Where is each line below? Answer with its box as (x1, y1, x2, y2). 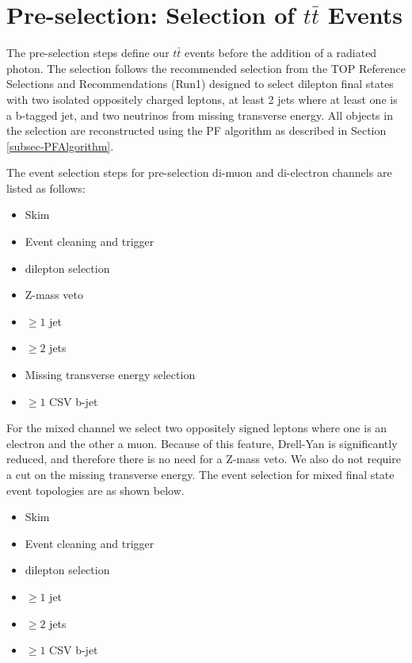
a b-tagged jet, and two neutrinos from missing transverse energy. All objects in (6, 106, 393, 123)
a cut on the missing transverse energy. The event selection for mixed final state (6, 466, 395, 482)
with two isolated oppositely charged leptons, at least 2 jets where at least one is (6, 90, 398, 107)
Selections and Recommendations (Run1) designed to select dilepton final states (6, 75, 394, 92)
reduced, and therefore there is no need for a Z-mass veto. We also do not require (6, 450, 401, 467)
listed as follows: (6, 179, 86, 196)
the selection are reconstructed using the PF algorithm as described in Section (6, 122, 387, 139)
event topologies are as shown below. (6, 481, 185, 498)
